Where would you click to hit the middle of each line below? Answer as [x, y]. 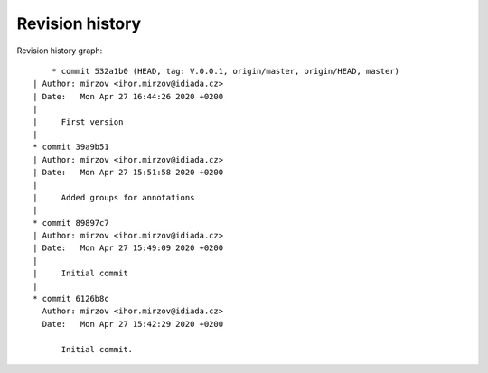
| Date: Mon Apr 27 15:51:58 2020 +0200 [128, 173]
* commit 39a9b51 [71, 147]
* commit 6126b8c [71, 298]
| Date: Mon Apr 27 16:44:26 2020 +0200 [128, 96]
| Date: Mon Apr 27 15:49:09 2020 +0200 [128, 248]
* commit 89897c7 [71, 223]
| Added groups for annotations [114, 197]
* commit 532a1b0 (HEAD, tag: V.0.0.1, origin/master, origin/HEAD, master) [225, 71]
